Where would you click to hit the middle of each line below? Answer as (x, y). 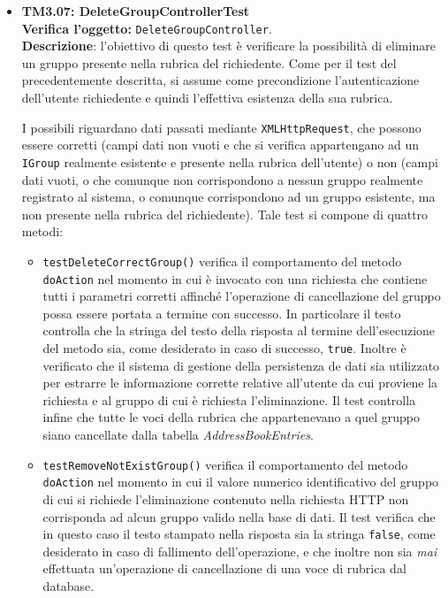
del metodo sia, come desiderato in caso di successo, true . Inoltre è (224, 348)
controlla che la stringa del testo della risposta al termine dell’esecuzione (239, 330)
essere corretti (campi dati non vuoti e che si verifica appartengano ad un (220, 145)
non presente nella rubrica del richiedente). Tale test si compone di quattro (225, 214)
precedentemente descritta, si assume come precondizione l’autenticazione (220, 80)
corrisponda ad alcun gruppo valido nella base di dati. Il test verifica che (239, 516)
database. (68, 585)
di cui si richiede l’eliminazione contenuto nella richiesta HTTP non (226, 498)
